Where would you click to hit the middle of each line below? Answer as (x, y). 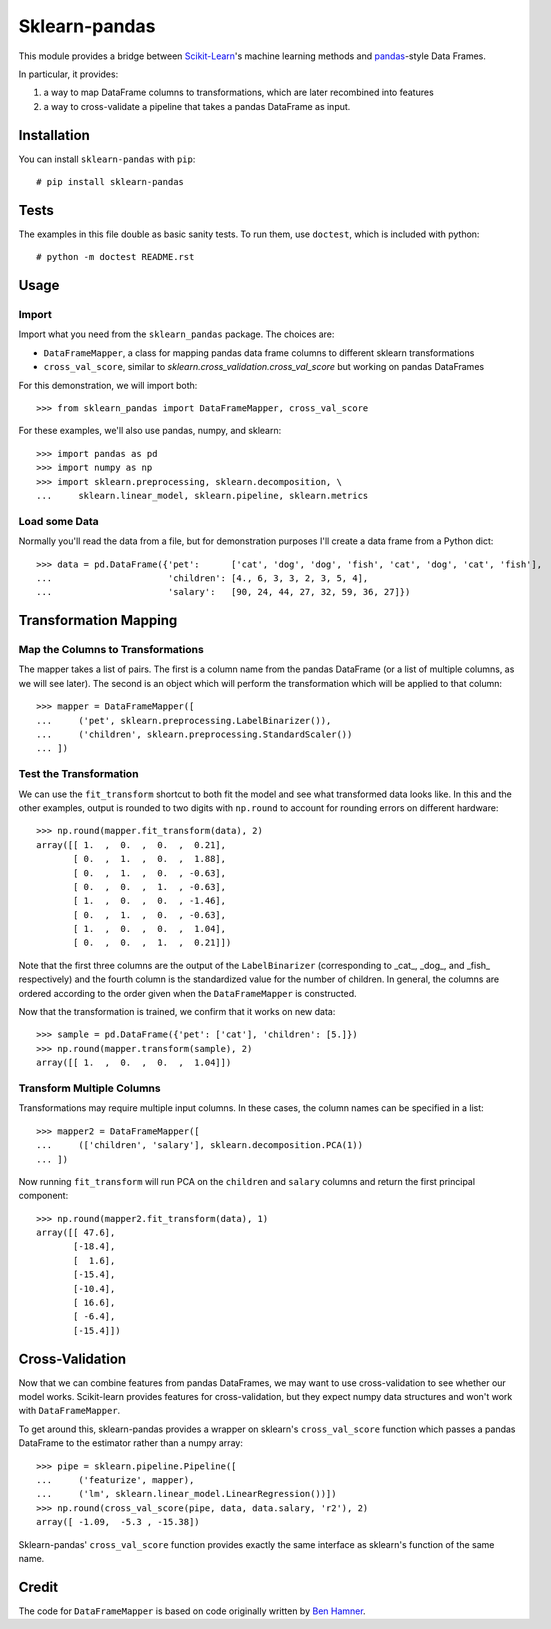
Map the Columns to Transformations (111, 650)
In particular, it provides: (68, 74)
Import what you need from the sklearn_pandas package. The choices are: (176, 334)
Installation (54, 135)
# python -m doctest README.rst (115, 257)
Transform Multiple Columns (89, 1088)
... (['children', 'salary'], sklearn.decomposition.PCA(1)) (200, 1145)
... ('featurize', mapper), (115, 1480)
